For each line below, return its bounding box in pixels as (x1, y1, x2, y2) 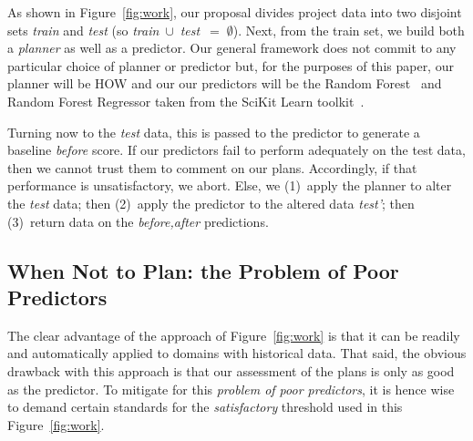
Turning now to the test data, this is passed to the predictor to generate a (7, 122, 420, 141)
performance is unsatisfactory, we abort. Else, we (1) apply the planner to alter (7, 176, 452, 195)
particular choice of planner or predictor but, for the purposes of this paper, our (7, 56, 454, 75)
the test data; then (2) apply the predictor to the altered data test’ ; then (7, 193, 415, 212)
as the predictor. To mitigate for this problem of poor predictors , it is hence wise (7, 379, 455, 398)
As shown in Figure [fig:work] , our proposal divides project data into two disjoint (7, 3, 462, 21)
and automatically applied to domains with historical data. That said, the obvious (7, 344, 467, 363)
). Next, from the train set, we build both (232, 20, 465, 39)
